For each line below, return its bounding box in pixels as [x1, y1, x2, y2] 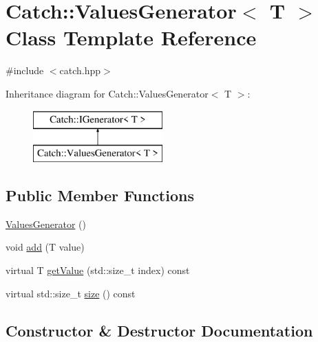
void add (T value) [6, 240, 85, 254]
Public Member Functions [6, 185, 194, 206]
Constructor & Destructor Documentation [6, 319, 313, 341]
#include [6, 63, 44, 78]
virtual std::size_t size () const [6, 286, 136, 300]
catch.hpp [59, 63, 101, 78]
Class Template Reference [6, 23, 257, 52]
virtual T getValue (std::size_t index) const [6, 263, 190, 277]
